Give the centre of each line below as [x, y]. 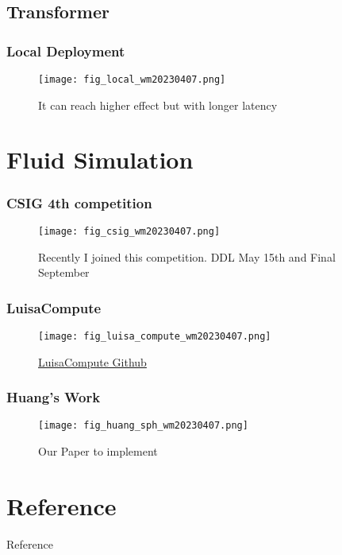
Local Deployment [66, 50]
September [64, 272]
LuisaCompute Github [92, 361]
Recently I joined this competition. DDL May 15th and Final [187, 256]
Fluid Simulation [100, 159]
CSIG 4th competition [79, 202]
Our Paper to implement [98, 451]
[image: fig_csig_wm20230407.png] [129, 231]
